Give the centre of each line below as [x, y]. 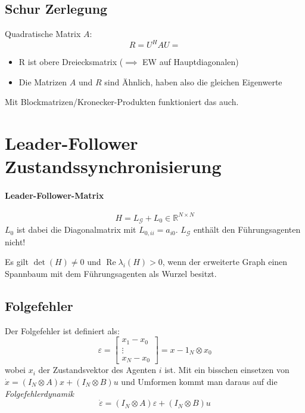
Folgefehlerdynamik [39, 393]
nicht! [15, 241]
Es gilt [17, 262]
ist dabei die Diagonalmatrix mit [76, 229]
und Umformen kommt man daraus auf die [199, 382]
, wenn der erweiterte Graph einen [225, 262]
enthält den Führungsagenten [247, 229]
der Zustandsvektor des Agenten [97, 370]
